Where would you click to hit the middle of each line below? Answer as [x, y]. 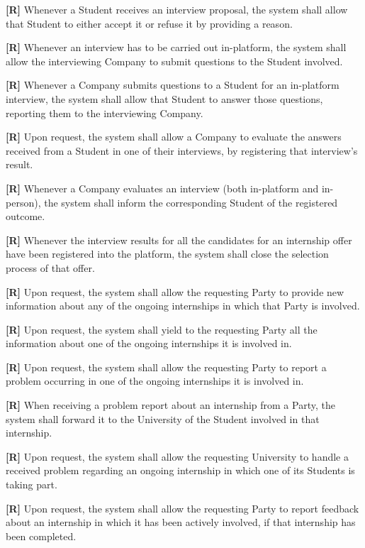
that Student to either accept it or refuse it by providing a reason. [149, 23]
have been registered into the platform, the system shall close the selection [167, 254]
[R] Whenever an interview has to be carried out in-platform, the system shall [176, 47]
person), [23, 202]
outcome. [26, 216]
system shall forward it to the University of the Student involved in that [163, 418]
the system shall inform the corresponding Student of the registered [191, 202]
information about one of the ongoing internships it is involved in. [149, 343]
